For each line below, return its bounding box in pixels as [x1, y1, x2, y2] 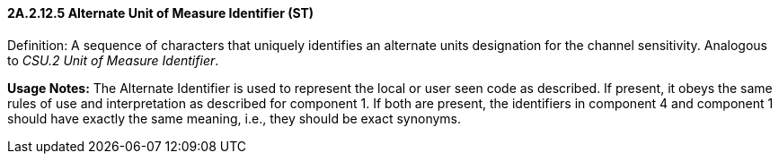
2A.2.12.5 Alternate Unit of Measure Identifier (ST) [7, 5, 314, 21]
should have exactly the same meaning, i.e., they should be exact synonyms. [7, 110, 462, 126]
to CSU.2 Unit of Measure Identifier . [7, 52, 219, 68]
